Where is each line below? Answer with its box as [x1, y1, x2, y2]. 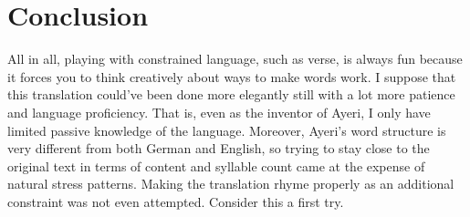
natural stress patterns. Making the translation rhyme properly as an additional [7, 174, 454, 193]
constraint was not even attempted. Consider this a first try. [7, 191, 344, 211]
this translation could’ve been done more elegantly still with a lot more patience [7, 85, 455, 104]
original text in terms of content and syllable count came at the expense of [7, 156, 425, 175]
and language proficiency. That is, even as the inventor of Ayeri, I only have [7, 102, 431, 121]
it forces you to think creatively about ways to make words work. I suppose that [7, 67, 456, 86]
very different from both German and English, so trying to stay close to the [7, 139, 430, 158]
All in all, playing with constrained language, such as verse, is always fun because [7, 49, 463, 68]
